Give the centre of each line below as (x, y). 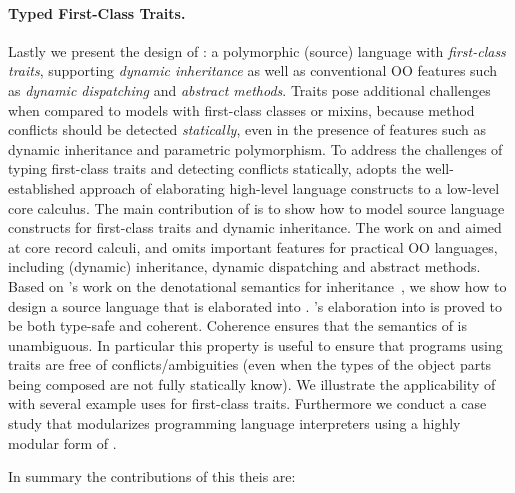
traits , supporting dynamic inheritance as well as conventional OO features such (253, 70)
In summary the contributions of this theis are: (152, 476)
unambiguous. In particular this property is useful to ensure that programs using (255, 344)
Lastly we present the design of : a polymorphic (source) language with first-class (257, 50)
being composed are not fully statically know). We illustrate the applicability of (252, 383)
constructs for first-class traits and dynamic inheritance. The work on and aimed (255, 227)
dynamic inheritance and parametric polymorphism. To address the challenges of (255, 148)
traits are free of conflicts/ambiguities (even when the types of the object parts (250, 364)
